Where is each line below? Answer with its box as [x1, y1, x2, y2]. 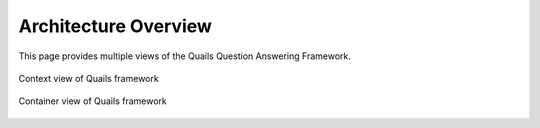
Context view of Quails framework [18, 72, 159, 84]
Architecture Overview [18, 15, 212, 37]
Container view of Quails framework [18, 95, 167, 107]
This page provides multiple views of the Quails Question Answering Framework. [18, 50, 352, 62]
